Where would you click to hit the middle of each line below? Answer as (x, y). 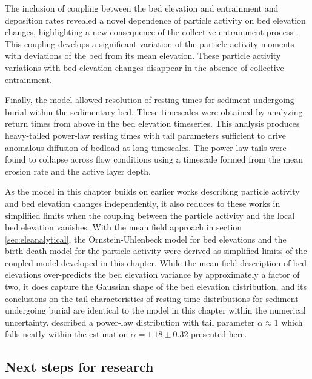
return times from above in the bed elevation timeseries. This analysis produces (152, 123)
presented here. (219, 334)
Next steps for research (79, 367)
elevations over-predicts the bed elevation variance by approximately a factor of (152, 274)
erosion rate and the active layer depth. (78, 171)
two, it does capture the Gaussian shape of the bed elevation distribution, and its (156, 287)
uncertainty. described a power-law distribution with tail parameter (130, 322)
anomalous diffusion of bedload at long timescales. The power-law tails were (146, 147)
